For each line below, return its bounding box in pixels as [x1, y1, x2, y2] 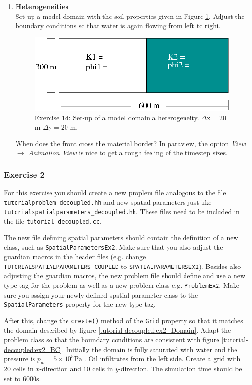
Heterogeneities [15, 1, 68, 11]
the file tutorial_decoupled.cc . [4, 216, 101, 226]
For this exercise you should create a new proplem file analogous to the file [4, 187, 226, 198]
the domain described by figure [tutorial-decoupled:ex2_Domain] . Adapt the [4, 325, 231, 335]
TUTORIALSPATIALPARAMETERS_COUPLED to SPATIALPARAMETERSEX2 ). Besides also [4, 261, 241, 271]
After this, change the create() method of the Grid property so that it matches [4, 315, 243, 325]
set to [4, 373, 21, 383]
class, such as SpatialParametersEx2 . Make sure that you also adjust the [4, 242, 223, 252]
